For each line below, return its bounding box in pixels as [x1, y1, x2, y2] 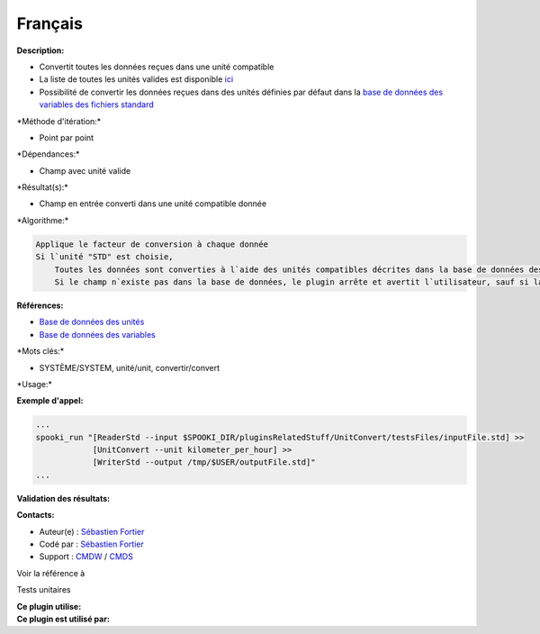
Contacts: [16, 510, 55, 521]
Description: [16, 45, 65, 56]
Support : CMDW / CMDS [39, 551, 134, 562]
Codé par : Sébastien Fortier [39, 539, 144, 549]
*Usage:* [16, 378, 53, 389]
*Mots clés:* [16, 346, 65, 357]
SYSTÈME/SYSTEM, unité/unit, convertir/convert [39, 362, 220, 373]
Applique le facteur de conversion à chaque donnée [35, 239, 269, 249]
